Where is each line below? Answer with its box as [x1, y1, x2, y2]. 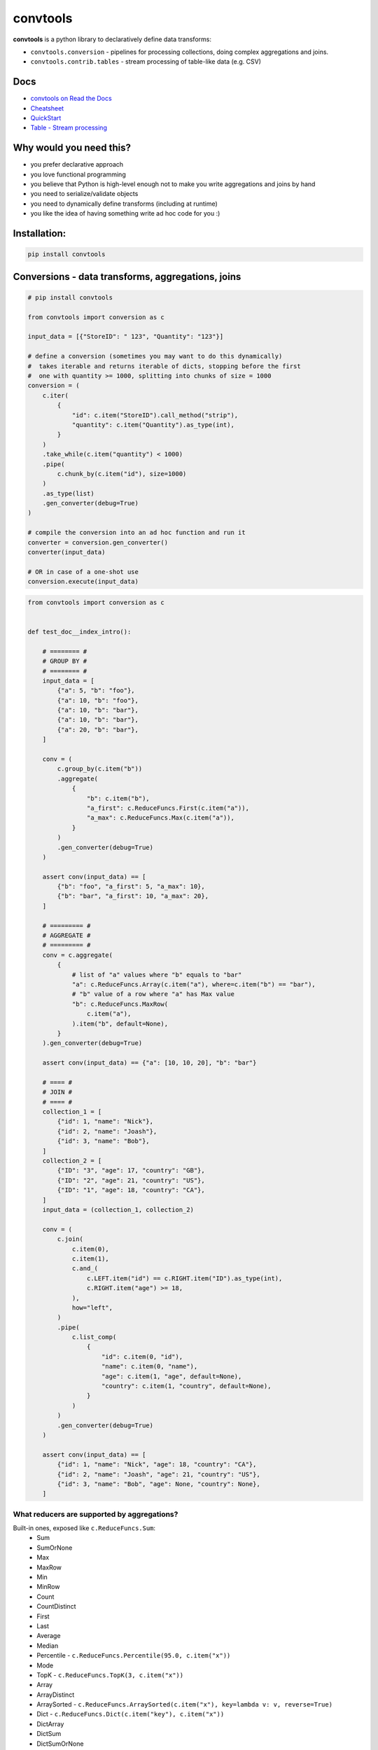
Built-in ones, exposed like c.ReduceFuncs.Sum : [13, 1524, 156, 1532]
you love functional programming [30, 170, 126, 178]
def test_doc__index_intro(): [27, 627, 132, 636]
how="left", [71, 1303, 113, 1312]
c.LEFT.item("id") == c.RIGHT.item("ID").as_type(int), [86, 1274, 283, 1282]
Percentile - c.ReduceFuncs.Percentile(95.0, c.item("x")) [36, 1651, 231, 1660]
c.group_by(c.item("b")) [57, 765, 143, 773]
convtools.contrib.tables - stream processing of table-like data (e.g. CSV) [30, 57, 262, 66]
